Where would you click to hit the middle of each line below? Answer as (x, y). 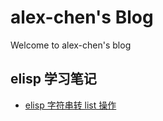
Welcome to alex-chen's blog (71, 45)
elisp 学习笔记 (53, 79)
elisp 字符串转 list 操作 (70, 105)
